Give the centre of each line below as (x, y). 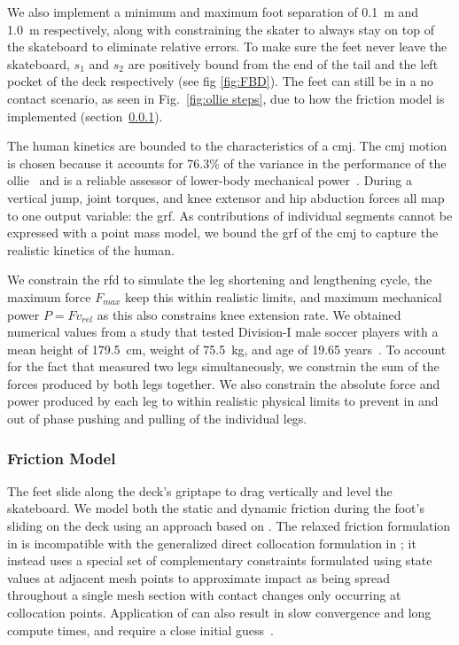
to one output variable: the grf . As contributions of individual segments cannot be (230, 215)
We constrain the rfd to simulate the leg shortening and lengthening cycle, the (220, 280)
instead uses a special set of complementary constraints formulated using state (220, 560)
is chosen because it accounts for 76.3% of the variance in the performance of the (227, 163)
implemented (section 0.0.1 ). (85, 116)
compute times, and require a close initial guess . (140, 629)
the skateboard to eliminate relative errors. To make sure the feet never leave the (227, 47)
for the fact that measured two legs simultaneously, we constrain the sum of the (223, 366)
